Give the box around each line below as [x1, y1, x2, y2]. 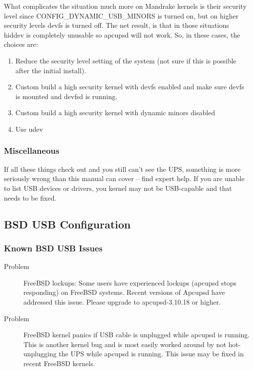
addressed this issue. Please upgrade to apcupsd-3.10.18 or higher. [23, 296, 221, 307]
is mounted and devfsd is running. [15, 91, 118, 101]
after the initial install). [15, 65, 86, 75]
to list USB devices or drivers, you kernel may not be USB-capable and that [4, 183, 232, 193]
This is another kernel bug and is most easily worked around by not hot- [23, 339, 241, 349]
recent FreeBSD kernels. [23, 358, 95, 368]
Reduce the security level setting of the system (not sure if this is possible [15, 55, 236, 65]
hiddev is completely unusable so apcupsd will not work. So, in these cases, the [4, 29, 240, 40]
